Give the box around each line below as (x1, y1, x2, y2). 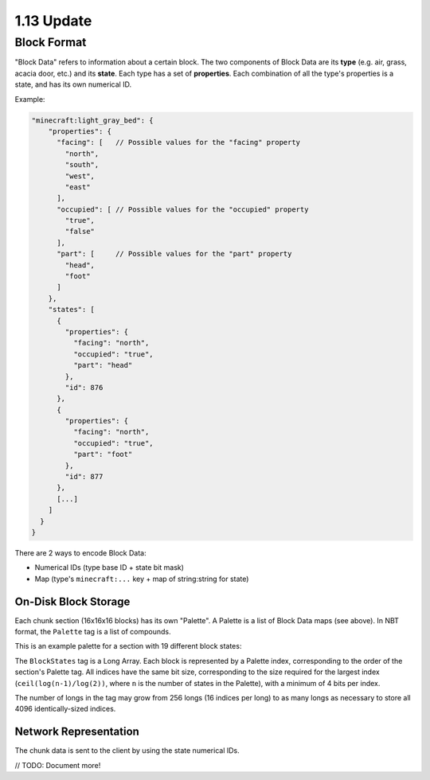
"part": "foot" (72, 450, 133, 459)
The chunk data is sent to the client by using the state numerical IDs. (14, 746, 240, 755)
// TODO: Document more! (14, 760, 101, 770)
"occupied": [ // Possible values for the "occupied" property (57, 205, 309, 214)
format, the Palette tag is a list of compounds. (14, 627, 171, 637)
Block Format (14, 35, 87, 49)
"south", (64, 160, 100, 170)
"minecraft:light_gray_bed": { (31, 115, 154, 125)
